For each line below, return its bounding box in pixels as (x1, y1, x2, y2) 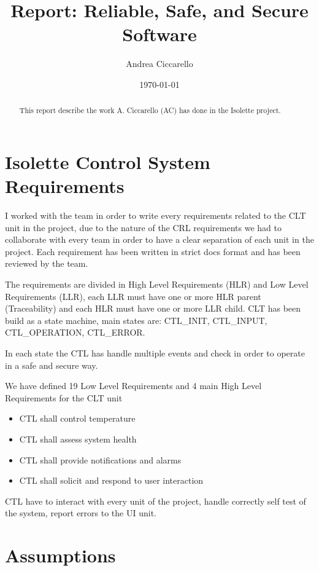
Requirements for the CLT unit (5, 391, 123, 404)
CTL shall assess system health (19, 432, 137, 445)
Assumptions (5, 543, 116, 568)
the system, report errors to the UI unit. (5, 506, 156, 519)
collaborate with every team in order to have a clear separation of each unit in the (5, 233, 314, 246)
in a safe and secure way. (5, 358, 98, 371)
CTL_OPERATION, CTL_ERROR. (5, 326, 145, 339)
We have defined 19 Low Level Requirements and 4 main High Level (5, 379, 262, 392)
